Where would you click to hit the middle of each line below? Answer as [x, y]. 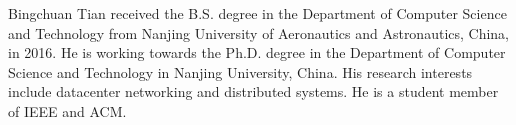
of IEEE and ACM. [67, 110]
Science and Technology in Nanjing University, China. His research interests [240, 71]
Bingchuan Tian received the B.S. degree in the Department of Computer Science [257, 13]
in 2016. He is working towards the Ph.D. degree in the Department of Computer [257, 52]
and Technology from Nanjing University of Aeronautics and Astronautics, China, [259, 32]
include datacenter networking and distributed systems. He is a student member [253, 91]
